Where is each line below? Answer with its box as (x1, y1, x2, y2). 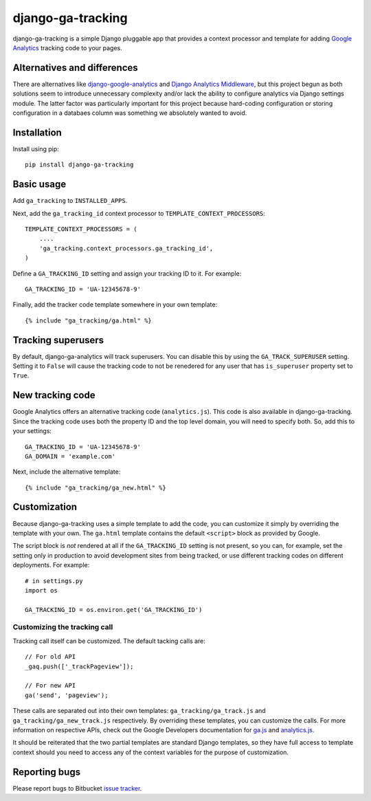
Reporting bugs (12, 766, 81, 778)
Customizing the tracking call (12, 622, 113, 632)
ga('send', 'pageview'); (25, 691, 109, 699)
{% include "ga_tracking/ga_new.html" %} (25, 483, 166, 492)
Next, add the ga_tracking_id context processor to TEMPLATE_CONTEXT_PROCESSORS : (12, 209, 266, 217)
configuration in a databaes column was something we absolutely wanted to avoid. (12, 109, 247, 117)
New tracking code (12, 389, 95, 402)
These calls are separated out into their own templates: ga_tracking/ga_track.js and (12, 707, 266, 715)
